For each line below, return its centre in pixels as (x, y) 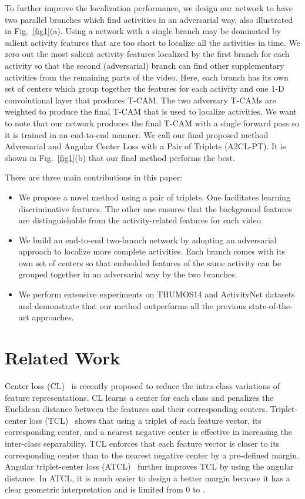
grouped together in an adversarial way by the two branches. (128, 274)
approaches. (53, 317)
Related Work (63, 358)
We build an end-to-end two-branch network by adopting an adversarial (148, 240)
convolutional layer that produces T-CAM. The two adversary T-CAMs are (140, 100)
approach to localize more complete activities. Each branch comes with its (152, 251)
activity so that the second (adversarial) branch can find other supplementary (145, 65)
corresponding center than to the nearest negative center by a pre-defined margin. (152, 455)
